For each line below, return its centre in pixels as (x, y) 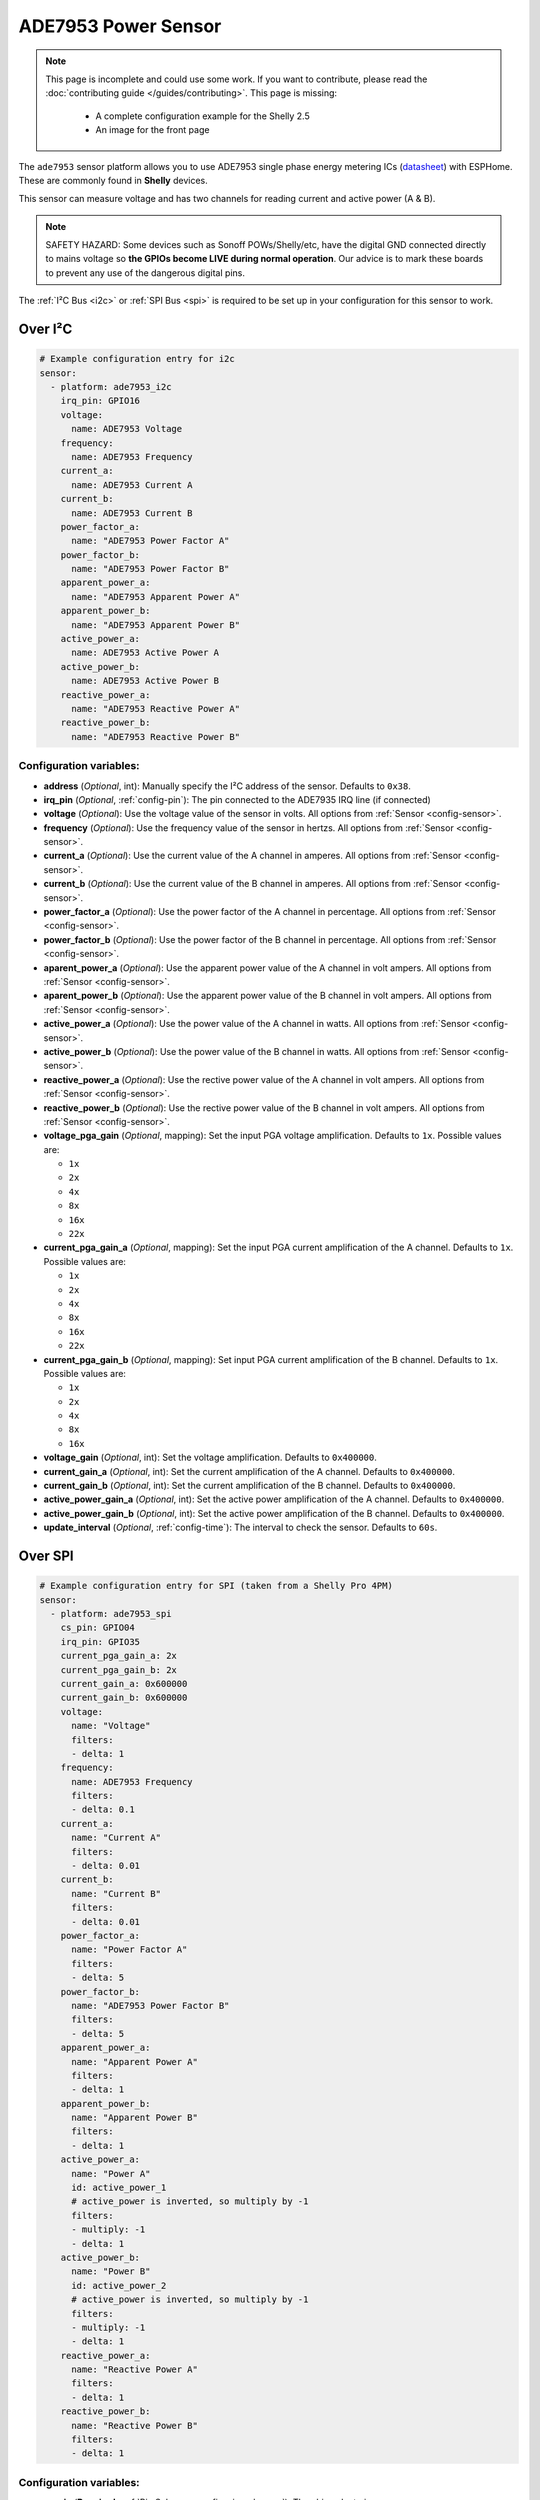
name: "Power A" (111, 2173)
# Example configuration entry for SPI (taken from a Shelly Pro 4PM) (216, 1586)
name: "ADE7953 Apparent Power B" (155, 624)
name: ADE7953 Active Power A (145, 653)
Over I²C (45, 329)
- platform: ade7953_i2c (111, 387)
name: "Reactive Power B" (135, 2425)
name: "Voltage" (111, 1726)
